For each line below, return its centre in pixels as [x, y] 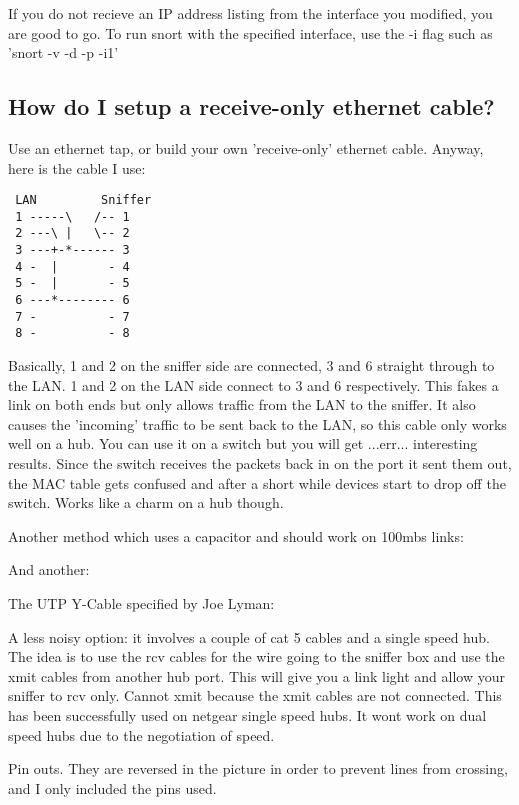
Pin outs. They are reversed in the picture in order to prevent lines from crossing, [258, 768]
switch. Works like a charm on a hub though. [146, 502]
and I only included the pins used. [112, 787]
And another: [49, 569]
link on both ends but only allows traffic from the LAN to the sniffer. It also [242, 404]
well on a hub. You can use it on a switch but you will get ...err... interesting [243, 443]
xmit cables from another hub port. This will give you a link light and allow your [256, 675]
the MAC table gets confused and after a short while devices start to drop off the [257, 482]
